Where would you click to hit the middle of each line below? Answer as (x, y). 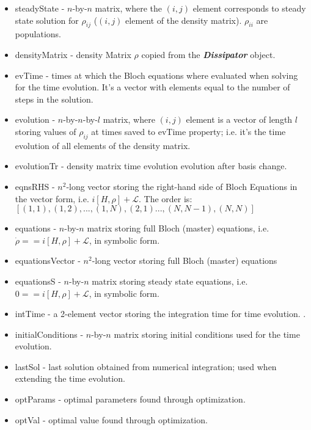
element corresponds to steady (249, 8)
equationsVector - (48, 261)
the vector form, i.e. (52, 198)
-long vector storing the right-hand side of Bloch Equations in (182, 186)
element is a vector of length (239, 119)
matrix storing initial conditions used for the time (207, 334)
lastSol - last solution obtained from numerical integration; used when (146, 366)
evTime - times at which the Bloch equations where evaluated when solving (156, 75)
